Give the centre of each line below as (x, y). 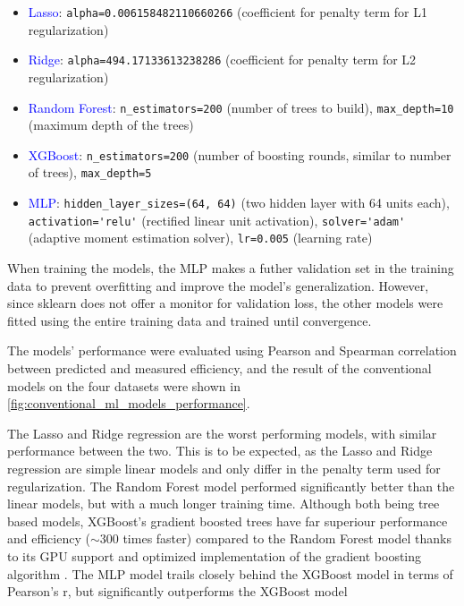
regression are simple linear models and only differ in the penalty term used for (224, 468)
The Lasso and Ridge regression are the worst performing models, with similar (222, 433)
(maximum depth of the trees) (111, 125)
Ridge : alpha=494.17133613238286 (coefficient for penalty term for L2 (222, 60)
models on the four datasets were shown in (124, 385)
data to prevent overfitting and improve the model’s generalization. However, (218, 285)
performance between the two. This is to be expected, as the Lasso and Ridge (220, 451)
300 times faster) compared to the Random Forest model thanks (275, 538)
